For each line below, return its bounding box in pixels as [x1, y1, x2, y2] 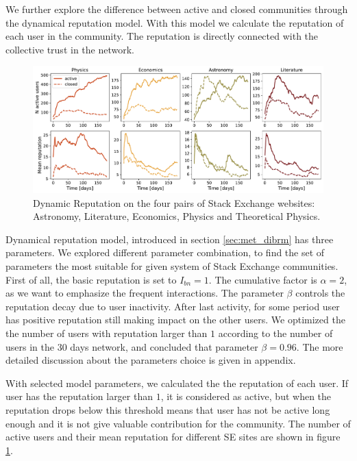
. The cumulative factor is [208, 272, 317, 286]
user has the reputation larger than [5, 389, 153, 403]
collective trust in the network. [5, 42, 134, 56]
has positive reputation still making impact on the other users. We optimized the [5, 312, 345, 327]
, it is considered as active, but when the [160, 389, 332, 403]
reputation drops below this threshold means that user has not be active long [5, 402, 330, 416]
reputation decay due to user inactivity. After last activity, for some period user [5, 299, 340, 313]
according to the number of [218, 325, 333, 340]
